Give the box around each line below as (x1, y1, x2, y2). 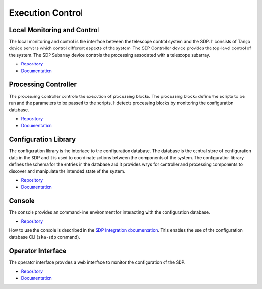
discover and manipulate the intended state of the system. (9, 168, 126, 174)
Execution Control (9, 7, 83, 18)
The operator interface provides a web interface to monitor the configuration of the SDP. (9, 259, 186, 265)
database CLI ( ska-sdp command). (9, 234, 80, 240)
